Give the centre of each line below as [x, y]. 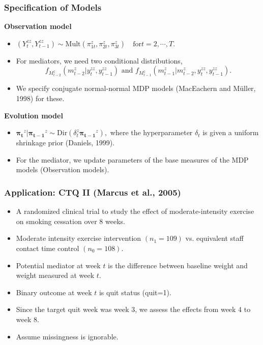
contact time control [48, 248]
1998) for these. [40, 98]
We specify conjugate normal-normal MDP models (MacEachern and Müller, [136, 88]
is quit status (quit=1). [135, 292]
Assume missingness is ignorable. [67, 336]
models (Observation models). [63, 169]
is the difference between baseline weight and [178, 265]
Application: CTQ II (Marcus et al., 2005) [93, 192]
